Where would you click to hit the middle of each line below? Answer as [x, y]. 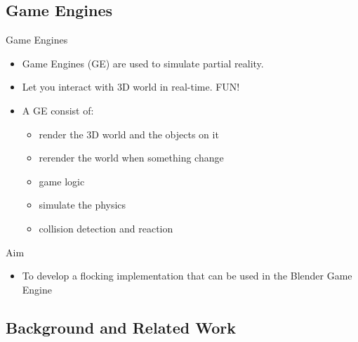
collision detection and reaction [106, 228]
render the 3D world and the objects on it [129, 134]
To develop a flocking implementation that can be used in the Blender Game [187, 276]
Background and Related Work [121, 327]
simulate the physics [82, 205]
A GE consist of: [58, 110]
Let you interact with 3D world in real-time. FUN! [131, 87]
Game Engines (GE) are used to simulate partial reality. [143, 63]
